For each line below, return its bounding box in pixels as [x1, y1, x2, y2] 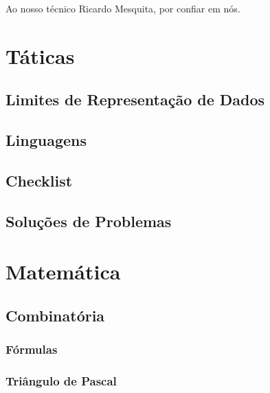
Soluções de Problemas [5, 210, 172, 231]
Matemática [5, 257, 121, 286]
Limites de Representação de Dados [5, 89, 265, 110]
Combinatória [5, 304, 105, 326]
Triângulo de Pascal [5, 372, 117, 390]
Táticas [5, 41, 75, 70]
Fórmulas [5, 341, 58, 358]
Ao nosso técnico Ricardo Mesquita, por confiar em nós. [5, 1, 240, 15]
